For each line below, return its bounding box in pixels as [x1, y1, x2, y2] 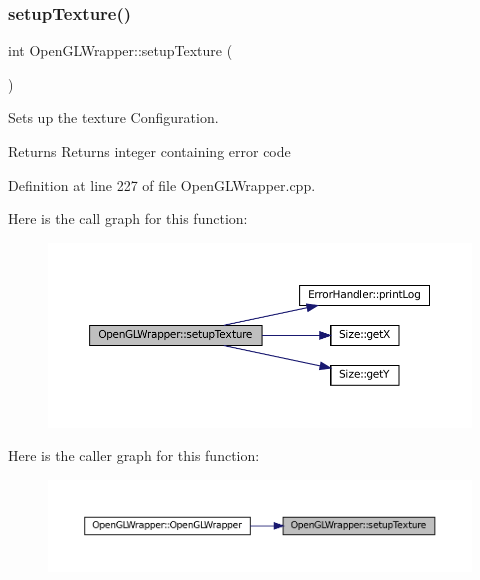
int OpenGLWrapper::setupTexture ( [8, 40, 233, 61]
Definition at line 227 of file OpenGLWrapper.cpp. [8, 174, 316, 195]
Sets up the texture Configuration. [8, 107, 219, 128]
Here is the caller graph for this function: [8, 445, 260, 466]
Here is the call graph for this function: [8, 208, 248, 229]
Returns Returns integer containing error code [8, 141, 291, 161]
